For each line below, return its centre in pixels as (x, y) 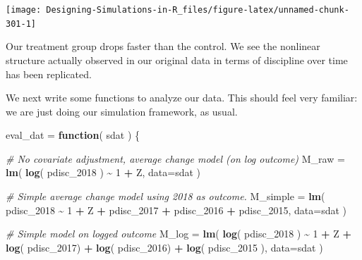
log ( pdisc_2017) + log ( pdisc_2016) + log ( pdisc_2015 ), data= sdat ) (164, 247)
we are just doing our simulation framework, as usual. (122, 111)
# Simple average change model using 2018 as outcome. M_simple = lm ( (165, 196)
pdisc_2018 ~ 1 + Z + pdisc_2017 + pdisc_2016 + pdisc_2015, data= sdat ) (176, 210)
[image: (24, 10)
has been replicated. (49, 74)
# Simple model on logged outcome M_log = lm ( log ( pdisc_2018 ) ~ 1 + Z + (179, 234)
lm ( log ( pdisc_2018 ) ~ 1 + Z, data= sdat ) (103, 172)
